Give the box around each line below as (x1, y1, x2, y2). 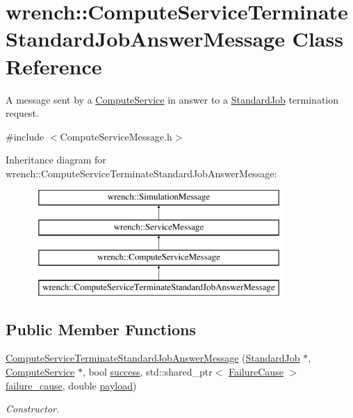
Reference (6, 51, 102, 80)
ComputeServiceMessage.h (60, 129, 172, 143)
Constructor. (6, 401, 60, 416)
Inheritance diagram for (6, 152, 106, 167)
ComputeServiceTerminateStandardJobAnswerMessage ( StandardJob (6, 351, 300, 365)
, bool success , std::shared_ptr (82, 364, 213, 379)
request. (6, 106, 39, 120)
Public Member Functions (6, 318, 196, 339)
